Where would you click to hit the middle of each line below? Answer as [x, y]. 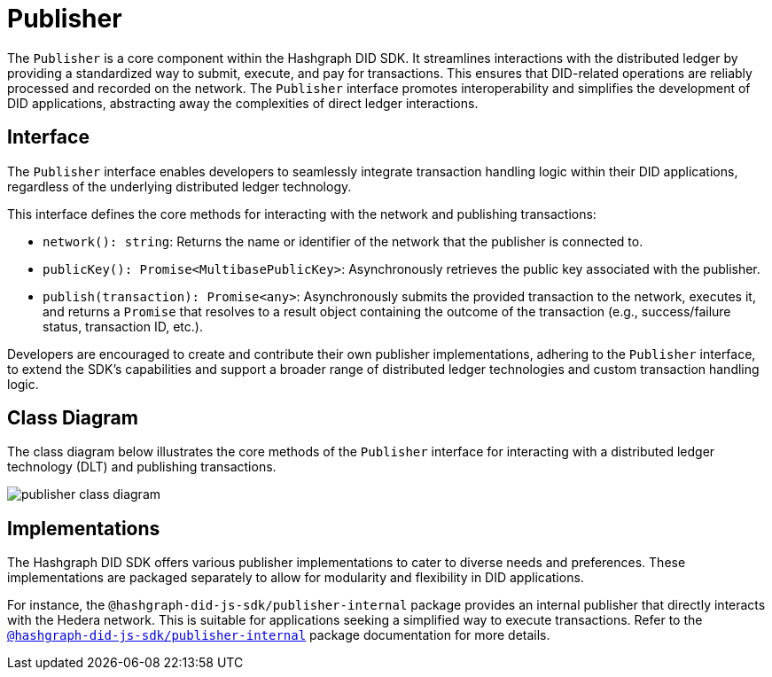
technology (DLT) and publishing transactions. [142, 467]
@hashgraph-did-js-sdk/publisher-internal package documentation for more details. [279, 635]
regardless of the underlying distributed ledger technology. [179, 186]
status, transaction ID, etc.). [123, 326]
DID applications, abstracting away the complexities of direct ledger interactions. [243, 103]
